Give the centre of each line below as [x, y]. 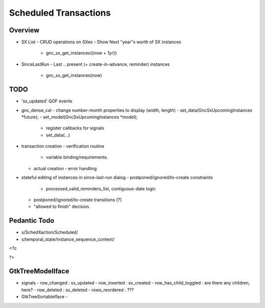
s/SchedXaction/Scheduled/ [50, 232]
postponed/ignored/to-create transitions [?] [78, 200]
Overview [24, 30]
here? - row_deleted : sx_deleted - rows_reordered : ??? [78, 290]
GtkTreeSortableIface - [45, 297]
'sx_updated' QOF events [47, 101]
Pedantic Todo [32, 221]
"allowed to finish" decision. [62, 206]
